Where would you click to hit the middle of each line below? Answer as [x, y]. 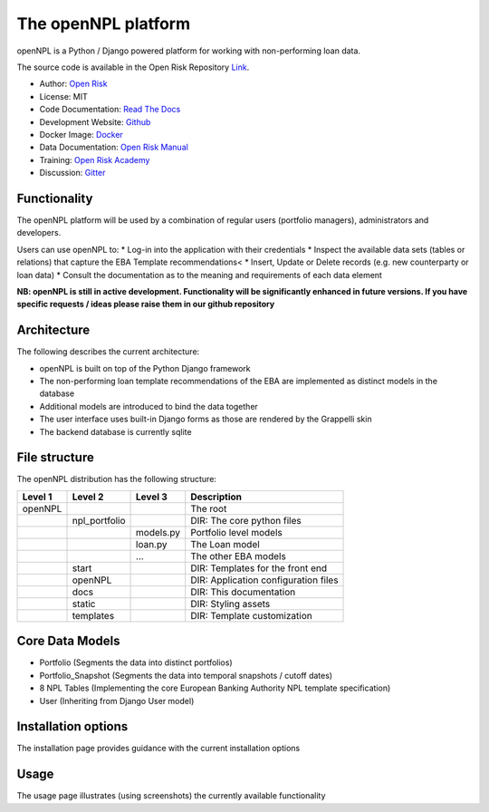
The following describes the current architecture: [108, 352]
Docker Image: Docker [81, 134]
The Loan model [225, 544]
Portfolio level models [236, 532]
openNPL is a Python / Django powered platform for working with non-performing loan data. [189, 51]
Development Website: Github [95, 121]
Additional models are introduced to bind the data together [149, 406]
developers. [39, 233]
